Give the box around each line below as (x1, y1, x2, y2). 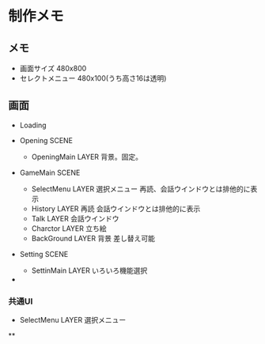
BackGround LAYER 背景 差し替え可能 (31, 233, 156, 243)
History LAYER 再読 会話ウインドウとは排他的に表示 (31, 203, 201, 214)
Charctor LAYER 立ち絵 (31, 223, 107, 233)
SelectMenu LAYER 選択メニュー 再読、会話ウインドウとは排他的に (31, 183, 251, 194)
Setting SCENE (19, 249, 69, 259)
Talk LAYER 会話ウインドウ (31, 214, 119, 223)
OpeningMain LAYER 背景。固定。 (31, 152, 143, 161)
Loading (19, 120, 47, 130)
